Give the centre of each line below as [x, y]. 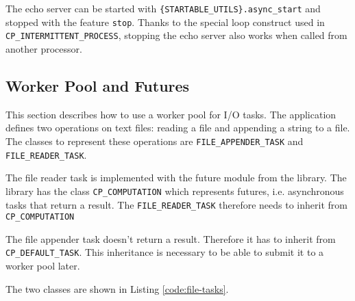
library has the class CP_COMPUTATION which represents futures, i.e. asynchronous [175, 191]
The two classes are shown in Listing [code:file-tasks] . [117, 288]
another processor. [44, 48]
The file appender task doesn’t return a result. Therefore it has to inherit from [171, 238]
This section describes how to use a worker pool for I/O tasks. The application [171, 114]
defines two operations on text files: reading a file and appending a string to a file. [178, 128]
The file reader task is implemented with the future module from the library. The [176, 178]
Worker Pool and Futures [98, 85]
